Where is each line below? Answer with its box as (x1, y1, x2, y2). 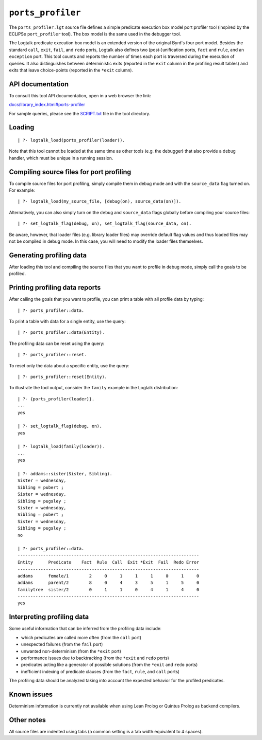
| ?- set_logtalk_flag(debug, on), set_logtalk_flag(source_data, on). (17, 221, 192, 226)
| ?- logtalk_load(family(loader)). (17, 444, 105, 450)
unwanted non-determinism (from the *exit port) (21, 648, 121, 654)
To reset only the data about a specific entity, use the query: (9, 362, 130, 368)
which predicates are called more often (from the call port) (21, 634, 142, 640)
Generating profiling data (9, 251, 87, 259)
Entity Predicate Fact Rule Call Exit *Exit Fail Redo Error (17, 560, 199, 565)
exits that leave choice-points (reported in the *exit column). (9, 67, 133, 73)
